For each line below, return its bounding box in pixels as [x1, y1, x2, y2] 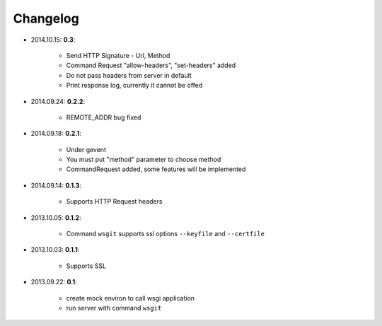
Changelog [13, 11, 79, 26]
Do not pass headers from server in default [66, 71, 192, 79]
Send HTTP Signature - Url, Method [66, 51, 170, 59]
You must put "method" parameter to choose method [66, 156, 221, 164]
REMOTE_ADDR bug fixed [66, 113, 141, 122]
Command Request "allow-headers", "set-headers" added [66, 61, 236, 70]
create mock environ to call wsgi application [66, 293, 195, 302]
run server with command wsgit [66, 303, 162, 312]
